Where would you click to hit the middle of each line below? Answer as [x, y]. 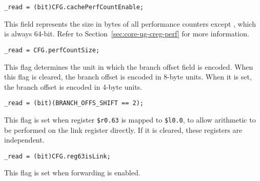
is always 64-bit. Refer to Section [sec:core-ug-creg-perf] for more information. [127, 34]
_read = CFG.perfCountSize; [52, 50]
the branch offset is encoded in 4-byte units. [73, 86]
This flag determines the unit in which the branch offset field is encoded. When [129, 66]
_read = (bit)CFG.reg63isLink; [57, 156]
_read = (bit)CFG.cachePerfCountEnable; [74, 7]
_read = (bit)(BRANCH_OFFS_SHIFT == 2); [74, 103]
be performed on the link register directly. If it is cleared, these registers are [123, 129]
